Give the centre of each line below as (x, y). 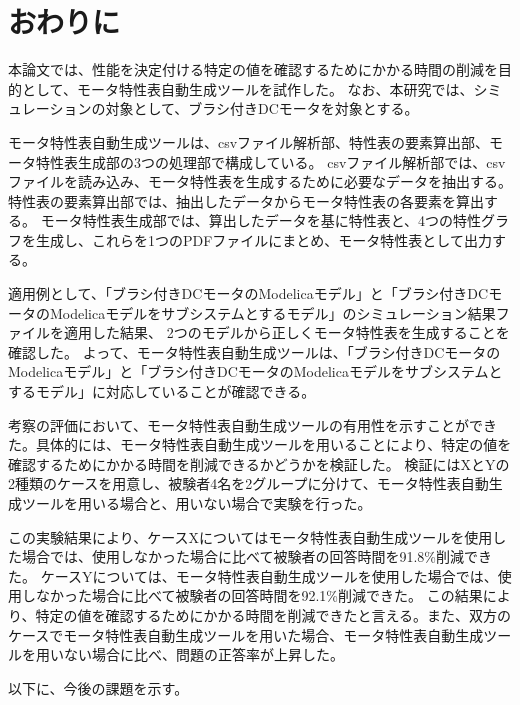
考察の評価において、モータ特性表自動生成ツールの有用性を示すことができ (252, 424)
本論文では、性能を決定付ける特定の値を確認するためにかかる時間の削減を (253, 69)
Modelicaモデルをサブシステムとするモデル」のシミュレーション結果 (272, 312)
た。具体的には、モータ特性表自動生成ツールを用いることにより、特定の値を (260, 444)
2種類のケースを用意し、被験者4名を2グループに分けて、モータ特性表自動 (248, 483)
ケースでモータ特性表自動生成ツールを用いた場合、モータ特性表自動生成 (246, 634)
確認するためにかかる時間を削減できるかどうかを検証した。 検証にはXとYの (259, 463)
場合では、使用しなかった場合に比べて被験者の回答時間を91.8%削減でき (256, 556)
